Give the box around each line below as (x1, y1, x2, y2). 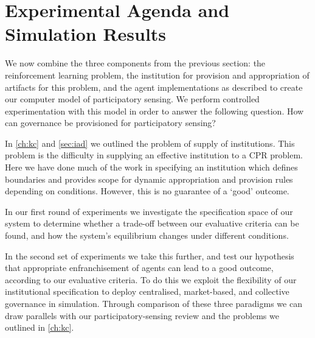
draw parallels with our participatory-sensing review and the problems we (5, 309, 279, 322)
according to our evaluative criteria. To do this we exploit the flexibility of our (5, 273, 297, 286)
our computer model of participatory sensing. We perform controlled (5, 93, 260, 105)
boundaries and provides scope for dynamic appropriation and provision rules (5, 172, 293, 185)
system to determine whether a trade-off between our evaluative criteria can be (5, 217, 299, 230)
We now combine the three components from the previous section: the (5, 57, 266, 69)
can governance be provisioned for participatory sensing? (5, 116, 216, 129)
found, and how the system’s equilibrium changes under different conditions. (5, 229, 289, 242)
